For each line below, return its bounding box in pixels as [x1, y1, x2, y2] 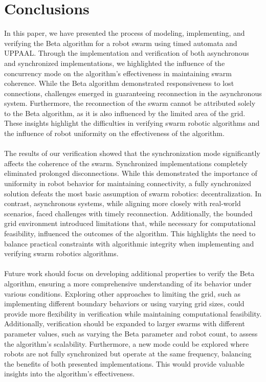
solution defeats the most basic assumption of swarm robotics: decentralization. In [4, 188, 262, 198]
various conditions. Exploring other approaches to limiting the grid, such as [4, 288, 241, 299]
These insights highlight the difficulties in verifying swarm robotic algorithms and [4, 118, 260, 128]
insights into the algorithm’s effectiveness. [4, 368, 135, 379]
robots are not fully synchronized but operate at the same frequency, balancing [4, 348, 252, 359]
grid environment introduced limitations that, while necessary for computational [4, 218, 256, 229]
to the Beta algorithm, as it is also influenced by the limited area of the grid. [4, 107, 246, 118]
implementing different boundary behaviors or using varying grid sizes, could [4, 298, 245, 309]
